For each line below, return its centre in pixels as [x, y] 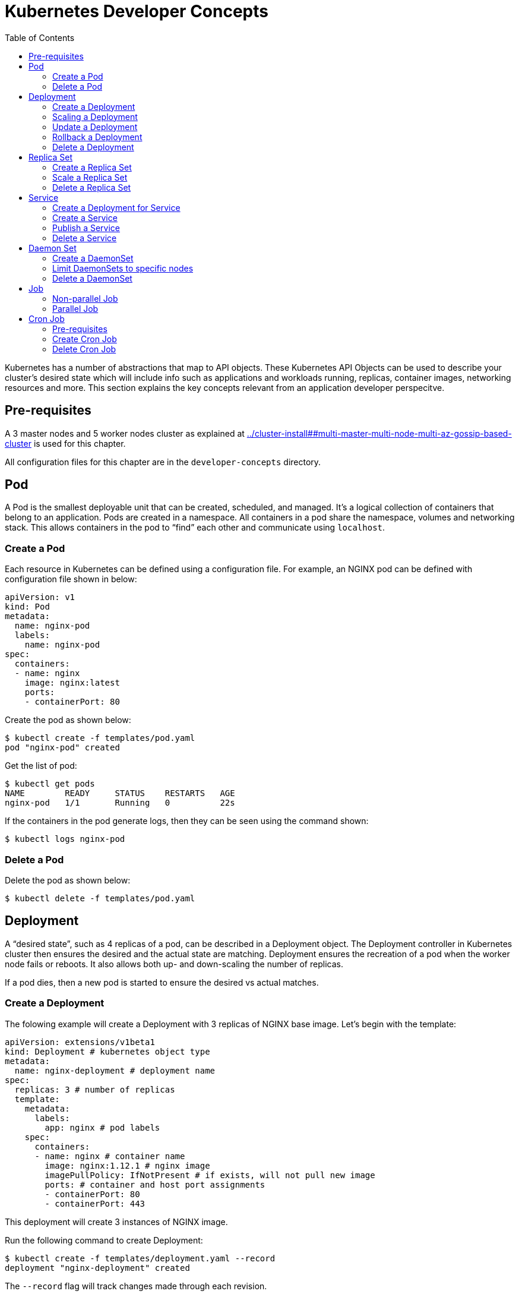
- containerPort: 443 [95, 1203]
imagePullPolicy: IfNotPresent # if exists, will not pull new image [210, 1175]
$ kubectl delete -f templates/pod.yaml [100, 898]
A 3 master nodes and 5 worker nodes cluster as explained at [125, 433]
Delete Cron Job [84, 349]
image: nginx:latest [72, 683]
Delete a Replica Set [92, 187]
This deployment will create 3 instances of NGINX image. [116, 1222]
